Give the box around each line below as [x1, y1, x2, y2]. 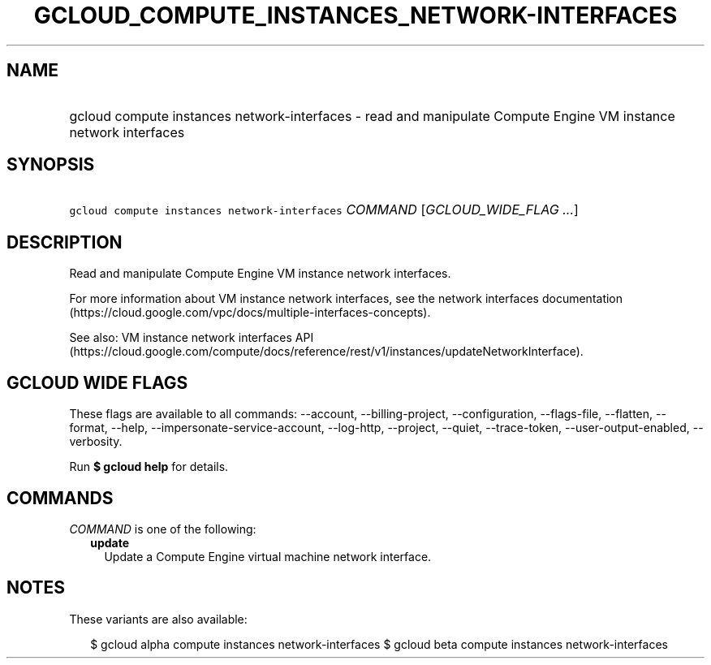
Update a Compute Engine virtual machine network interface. [104, 549, 432, 564]
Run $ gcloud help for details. [69, 460, 229, 474]
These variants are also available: [69, 611, 248, 626]
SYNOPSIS [6, 154, 95, 175]
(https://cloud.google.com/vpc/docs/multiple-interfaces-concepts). [69, 305, 431, 320]
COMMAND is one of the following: [69, 521, 256, 536]
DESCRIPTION [6, 231, 123, 253]
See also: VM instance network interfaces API [69, 330, 314, 345]
